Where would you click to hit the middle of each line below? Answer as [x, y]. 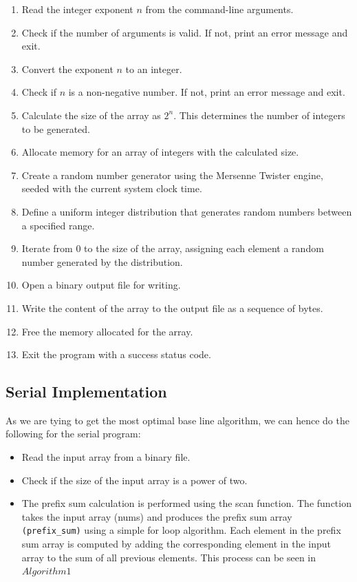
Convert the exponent [67, 69]
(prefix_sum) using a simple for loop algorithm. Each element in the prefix [181, 530]
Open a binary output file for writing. [101, 285]
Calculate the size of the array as [91, 115]
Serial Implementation [86, 392]
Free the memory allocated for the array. [107, 331]
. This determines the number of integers [259, 115]
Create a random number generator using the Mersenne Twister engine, [172, 175]
